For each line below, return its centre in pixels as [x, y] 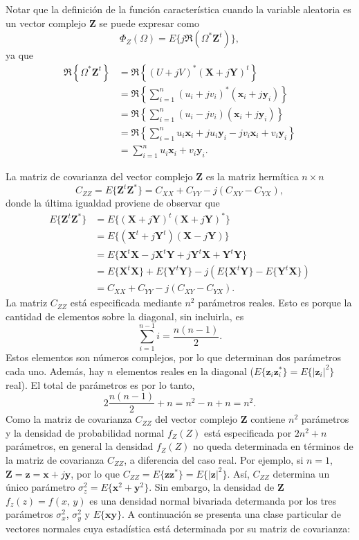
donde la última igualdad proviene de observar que [113, 203]
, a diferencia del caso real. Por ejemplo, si [214, 460]
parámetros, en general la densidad [80, 446]
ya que [20, 55]
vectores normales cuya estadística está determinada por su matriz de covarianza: [178, 528]
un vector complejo [46, 23]
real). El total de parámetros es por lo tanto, [100, 384]
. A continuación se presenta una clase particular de [231, 514]
